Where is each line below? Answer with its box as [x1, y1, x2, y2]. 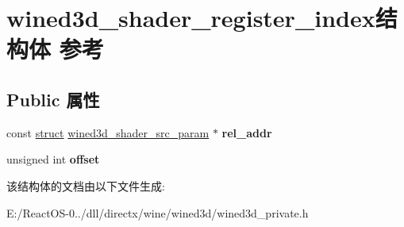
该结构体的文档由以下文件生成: [6, 177, 165, 194]
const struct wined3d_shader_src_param [6, 124, 210, 140]
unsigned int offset [6, 151, 100, 167]
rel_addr [221, 124, 272, 140]
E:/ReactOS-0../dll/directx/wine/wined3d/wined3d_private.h [6, 204, 309, 221]
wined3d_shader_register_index [6, 2, 375, 34]
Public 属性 [6, 87, 100, 111]
